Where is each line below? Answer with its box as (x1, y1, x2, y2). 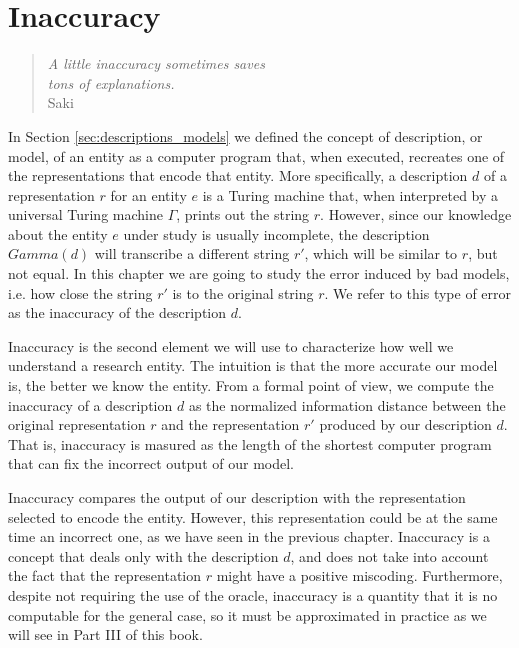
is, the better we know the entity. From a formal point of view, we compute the (8, 375, 494, 396)
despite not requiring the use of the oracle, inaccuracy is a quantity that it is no (8, 584, 498, 605)
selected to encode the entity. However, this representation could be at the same (8, 506, 498, 527)
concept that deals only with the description (8, 545, 279, 566)
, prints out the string (176, 204, 310, 225)
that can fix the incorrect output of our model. (8, 453, 294, 474)
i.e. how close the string (8, 282, 153, 303)
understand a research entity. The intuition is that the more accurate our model (8, 355, 498, 376)
